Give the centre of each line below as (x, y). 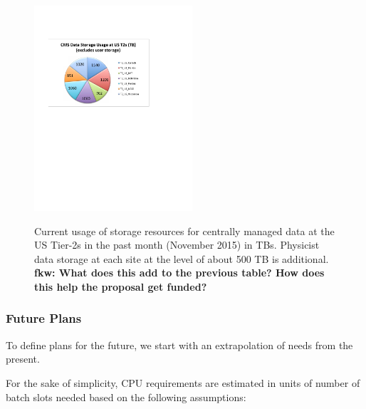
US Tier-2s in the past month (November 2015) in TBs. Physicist (177, 245)
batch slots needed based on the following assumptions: (126, 397)
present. (23, 359)
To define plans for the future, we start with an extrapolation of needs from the (179, 345)
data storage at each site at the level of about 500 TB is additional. (182, 258)
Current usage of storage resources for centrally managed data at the (184, 231)
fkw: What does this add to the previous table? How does (179, 273)
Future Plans (44, 318)
